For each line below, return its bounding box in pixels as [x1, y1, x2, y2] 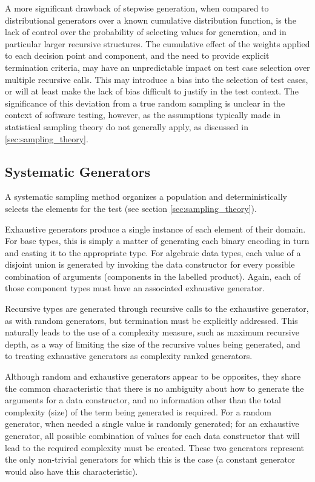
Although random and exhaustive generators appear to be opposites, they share [5, 370, 301, 383]
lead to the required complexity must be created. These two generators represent [5, 441, 305, 454]
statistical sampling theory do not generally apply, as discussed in [5, 120, 248, 133]
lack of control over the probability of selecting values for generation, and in [5, 25, 287, 38]
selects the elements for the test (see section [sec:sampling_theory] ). [5, 202, 257, 214]
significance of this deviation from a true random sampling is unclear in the [5, 96, 285, 109]
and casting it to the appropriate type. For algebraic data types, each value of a [5, 246, 301, 259]
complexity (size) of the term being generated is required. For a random [5, 405, 272, 418]
